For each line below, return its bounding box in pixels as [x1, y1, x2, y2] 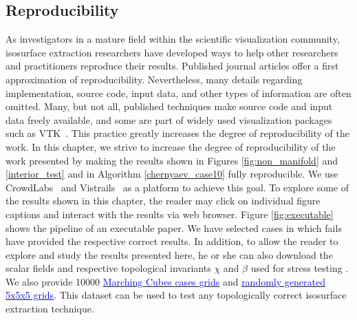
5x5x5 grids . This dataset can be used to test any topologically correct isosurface [6, 288, 347, 302]
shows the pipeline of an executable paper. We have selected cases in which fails [6, 220, 342, 235]
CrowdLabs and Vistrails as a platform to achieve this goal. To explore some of [6, 180, 349, 194]
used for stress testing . [250, 261, 349, 275]
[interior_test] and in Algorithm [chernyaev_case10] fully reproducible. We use [6, 167, 338, 181]
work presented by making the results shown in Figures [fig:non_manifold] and [6, 153, 338, 167]
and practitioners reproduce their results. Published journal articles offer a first [6, 58, 339, 73]
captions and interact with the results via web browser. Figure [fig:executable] [6, 206, 334, 221]
